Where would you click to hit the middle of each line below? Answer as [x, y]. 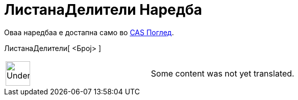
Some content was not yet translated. [222, 73]
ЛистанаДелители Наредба [103, 10]
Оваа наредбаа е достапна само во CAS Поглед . [89, 32]
